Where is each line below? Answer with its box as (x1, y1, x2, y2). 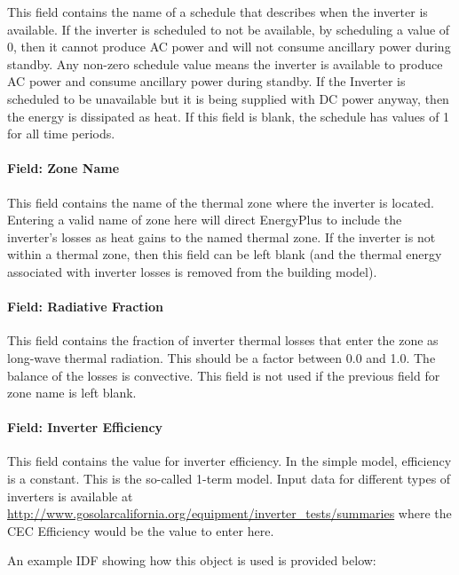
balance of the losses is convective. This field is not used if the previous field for (7, 366, 440, 384)
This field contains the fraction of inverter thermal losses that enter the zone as (7, 331, 439, 350)
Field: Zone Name (7, 159, 120, 177)
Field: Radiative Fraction (7, 297, 164, 316)
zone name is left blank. (7, 383, 137, 402)
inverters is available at (7, 486, 133, 505)
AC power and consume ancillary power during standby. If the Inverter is (7, 72, 406, 91)
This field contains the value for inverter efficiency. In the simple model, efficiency (7, 452, 452, 470)
